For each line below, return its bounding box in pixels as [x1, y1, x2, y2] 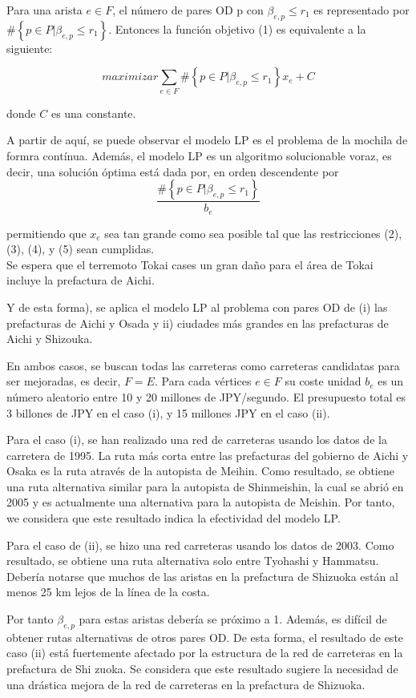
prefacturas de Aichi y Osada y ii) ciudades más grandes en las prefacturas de [6, 314, 389, 331]
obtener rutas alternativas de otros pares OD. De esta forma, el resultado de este [6, 628, 404, 645]
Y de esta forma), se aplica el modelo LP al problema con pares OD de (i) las [6, 298, 388, 315]
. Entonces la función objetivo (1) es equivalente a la [108, 20, 366, 37]
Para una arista [6, 2, 83, 18]
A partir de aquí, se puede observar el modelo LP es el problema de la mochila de [6, 131, 408, 148]
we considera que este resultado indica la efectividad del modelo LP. [6, 510, 341, 527]
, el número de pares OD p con [112, 2, 264, 18]
